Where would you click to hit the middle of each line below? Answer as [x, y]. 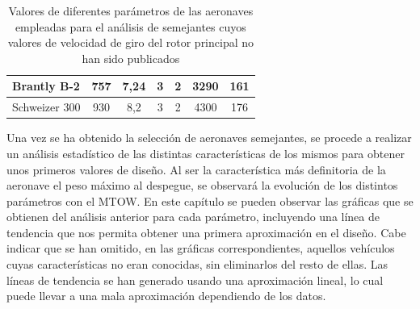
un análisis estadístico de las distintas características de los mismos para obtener [206, 153]
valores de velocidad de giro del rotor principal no [131, 42]
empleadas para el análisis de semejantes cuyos [130, 26]
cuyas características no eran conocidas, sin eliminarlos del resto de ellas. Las [197, 264]
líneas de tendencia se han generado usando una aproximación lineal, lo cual [195, 280]
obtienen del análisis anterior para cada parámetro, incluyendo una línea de [193, 217]
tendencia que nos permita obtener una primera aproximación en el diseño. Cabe [206, 232]
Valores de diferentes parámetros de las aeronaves [131, 10]
